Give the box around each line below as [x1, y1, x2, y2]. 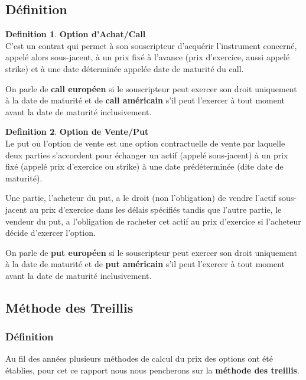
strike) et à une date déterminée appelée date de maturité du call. [5, 62, 244, 74]
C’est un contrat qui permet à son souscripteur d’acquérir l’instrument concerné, [5, 39, 297, 51]
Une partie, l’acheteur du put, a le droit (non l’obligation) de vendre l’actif [5, 191, 276, 204]
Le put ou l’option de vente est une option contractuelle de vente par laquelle [5, 137, 285, 149]
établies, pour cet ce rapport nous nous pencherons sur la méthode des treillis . [5, 364, 300, 376]
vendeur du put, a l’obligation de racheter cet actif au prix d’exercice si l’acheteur [5, 215, 301, 227]
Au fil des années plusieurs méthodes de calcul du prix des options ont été [5, 352, 273, 365]
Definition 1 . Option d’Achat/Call [5, 28, 146, 40]
